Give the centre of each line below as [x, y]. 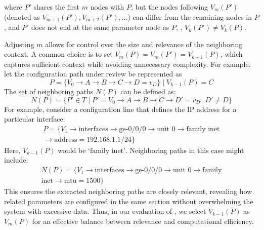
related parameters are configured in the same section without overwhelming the [129, 201]
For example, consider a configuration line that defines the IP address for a [120, 109]
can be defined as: [148, 91]
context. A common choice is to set [58, 54]
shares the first [57, 7]
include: [16, 160]
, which [231, 54]
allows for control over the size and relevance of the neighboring [144, 44]
